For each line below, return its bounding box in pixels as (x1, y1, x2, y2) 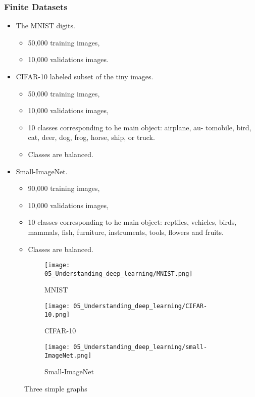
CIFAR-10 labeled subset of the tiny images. (16, 71, 154, 81)
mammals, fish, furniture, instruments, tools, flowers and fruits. (28, 226, 224, 237)
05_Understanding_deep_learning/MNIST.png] (44, 270, 193, 277)
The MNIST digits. (16, 20, 75, 31)
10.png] (44, 311, 70, 318)
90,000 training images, (28, 183, 100, 193)
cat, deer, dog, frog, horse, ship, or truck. (28, 132, 155, 142)
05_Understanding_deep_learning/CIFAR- (73, 303, 208, 310)
